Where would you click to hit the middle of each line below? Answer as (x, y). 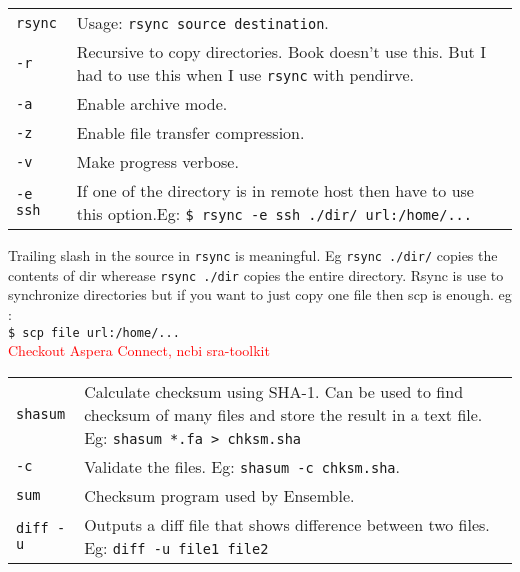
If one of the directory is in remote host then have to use (275, 190)
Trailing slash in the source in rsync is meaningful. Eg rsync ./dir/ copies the (253, 255)
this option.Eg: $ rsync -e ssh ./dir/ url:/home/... (274, 213)
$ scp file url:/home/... (94, 332)
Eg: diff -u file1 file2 (176, 547)
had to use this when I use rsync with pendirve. (245, 74)
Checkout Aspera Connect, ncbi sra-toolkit (139, 350)
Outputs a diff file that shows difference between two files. (287, 524)
